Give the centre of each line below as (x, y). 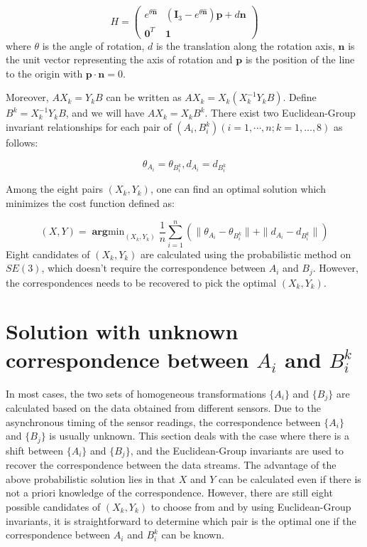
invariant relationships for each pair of (89, 127)
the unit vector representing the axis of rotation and (119, 59)
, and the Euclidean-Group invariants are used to (237, 450)
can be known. (193, 535)
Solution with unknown (122, 331)
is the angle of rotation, (93, 45)
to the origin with (44, 73)
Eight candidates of (48, 254)
